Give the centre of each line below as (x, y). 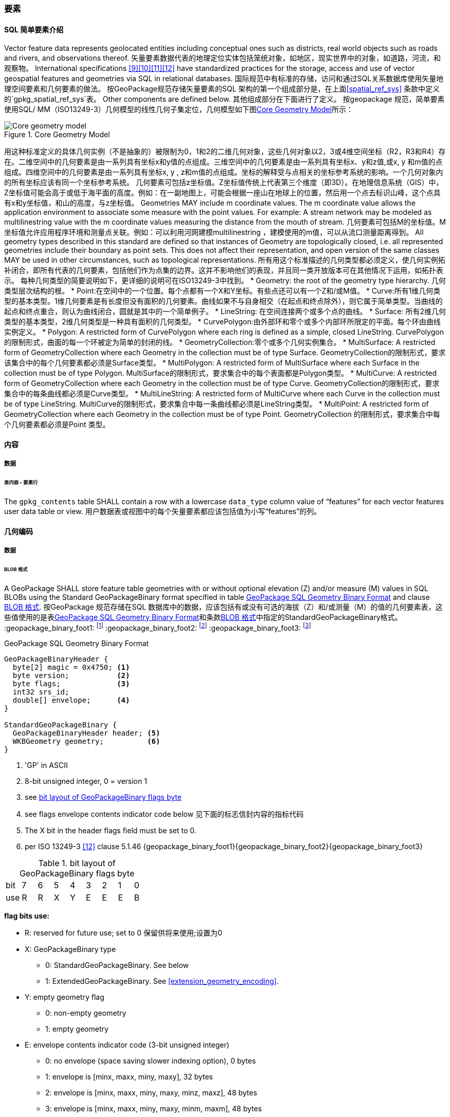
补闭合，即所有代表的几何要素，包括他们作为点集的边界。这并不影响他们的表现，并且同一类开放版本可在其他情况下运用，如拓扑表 (224, 270)
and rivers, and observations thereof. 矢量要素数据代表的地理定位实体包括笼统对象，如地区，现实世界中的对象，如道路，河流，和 (223, 58)
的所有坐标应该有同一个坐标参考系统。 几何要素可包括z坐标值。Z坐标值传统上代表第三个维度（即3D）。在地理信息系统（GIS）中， (224, 182)
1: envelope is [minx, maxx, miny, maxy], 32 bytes (129, 1077)
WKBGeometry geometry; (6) (86, 741)
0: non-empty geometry (86, 1013)
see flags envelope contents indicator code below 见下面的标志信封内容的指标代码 (164, 814)
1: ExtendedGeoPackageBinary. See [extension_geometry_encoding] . (162, 981)
